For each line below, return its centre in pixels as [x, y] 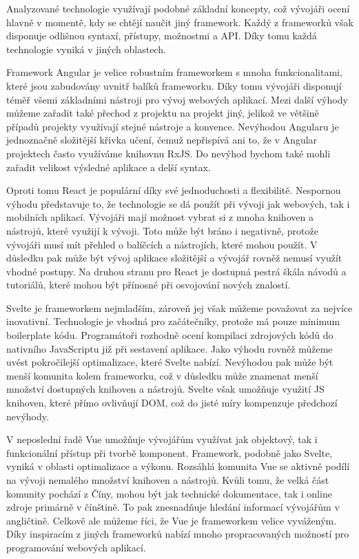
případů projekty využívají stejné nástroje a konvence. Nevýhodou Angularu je [173, 126]
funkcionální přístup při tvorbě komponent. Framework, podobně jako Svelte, [170, 452]
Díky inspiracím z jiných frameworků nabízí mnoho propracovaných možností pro [178, 534]
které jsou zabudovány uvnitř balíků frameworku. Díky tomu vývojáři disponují [174, 85]
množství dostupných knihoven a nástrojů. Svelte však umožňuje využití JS [165, 389]
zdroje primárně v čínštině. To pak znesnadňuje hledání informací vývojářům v [173, 507]
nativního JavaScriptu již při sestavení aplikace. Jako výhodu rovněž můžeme [170, 348]
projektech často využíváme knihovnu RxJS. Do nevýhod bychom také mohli [168, 153]
